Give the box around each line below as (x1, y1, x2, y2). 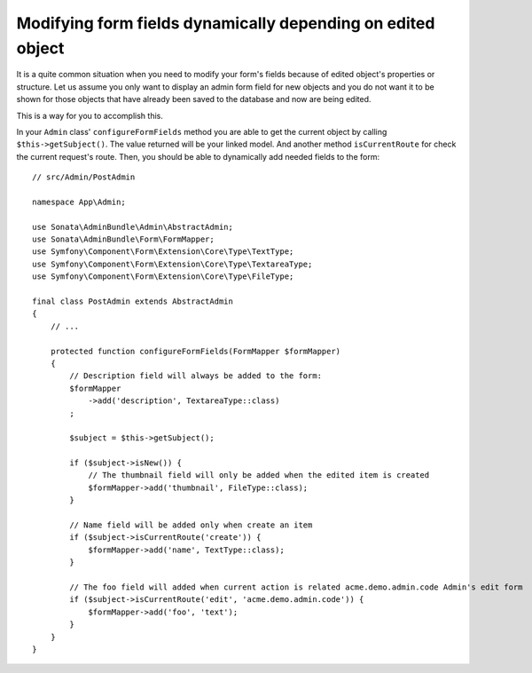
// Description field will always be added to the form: (69, 371, 323, 381)
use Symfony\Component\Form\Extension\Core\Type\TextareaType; (32, 258, 313, 269)
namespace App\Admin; (32, 196, 126, 207)
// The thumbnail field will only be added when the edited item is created (88, 471, 430, 480)
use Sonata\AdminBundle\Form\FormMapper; (32, 234, 215, 244)
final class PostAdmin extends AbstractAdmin (32, 296, 234, 306)
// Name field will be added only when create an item (69, 520, 313, 530)
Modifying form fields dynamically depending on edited (16, 13, 435, 33)
